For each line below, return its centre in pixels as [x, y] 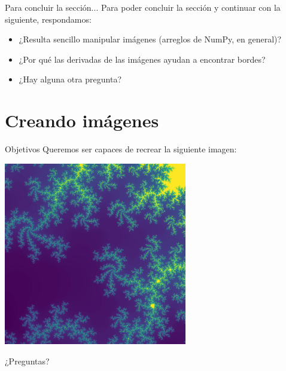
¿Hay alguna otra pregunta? [70, 79]
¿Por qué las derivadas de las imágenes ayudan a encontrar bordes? [142, 59]
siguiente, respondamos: [48, 19]
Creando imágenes [82, 120]
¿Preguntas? [27, 361]
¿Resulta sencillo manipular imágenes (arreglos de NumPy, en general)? [150, 39]
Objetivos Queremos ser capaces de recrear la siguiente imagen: [121, 149]
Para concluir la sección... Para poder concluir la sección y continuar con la [143, 7]
